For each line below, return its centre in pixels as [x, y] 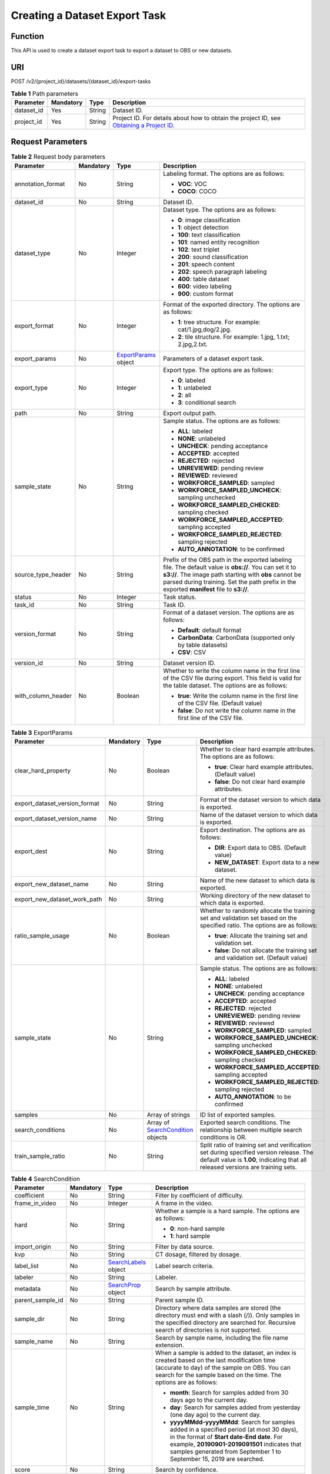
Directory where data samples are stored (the [218, 1308]
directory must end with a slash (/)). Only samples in [227, 1315]
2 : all [184, 395]
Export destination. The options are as [253, 830]
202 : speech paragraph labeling [222, 271]
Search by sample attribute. [193, 1289]
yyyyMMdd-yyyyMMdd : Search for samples [232, 1422]
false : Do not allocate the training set [266, 950]
